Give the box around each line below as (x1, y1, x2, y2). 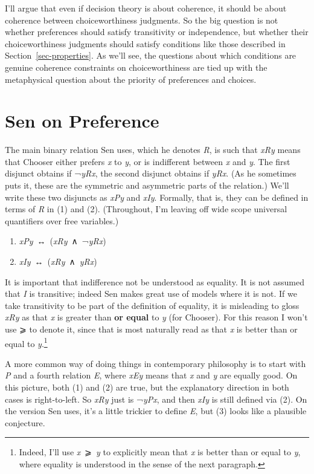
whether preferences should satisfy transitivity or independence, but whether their (5, 25, 309, 38)
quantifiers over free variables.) (5, 214, 119, 227)
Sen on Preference (5, 108, 159, 133)
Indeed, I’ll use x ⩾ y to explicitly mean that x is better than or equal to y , (19, 446, 301, 458)
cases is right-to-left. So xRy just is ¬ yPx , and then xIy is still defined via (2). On (5, 392, 307, 405)
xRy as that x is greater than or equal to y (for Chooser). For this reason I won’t (5, 311, 308, 323)
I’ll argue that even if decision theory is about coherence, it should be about (5, 2, 287, 14)
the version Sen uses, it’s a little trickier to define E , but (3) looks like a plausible (5, 404, 307, 417)
